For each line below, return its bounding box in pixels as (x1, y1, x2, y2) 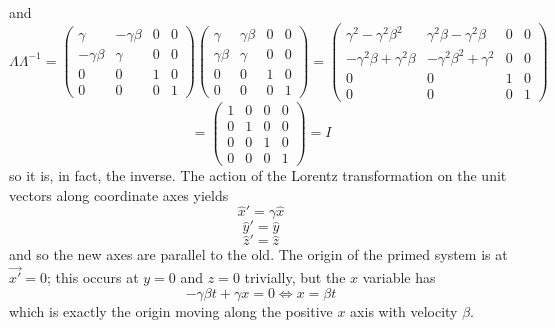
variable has (362, 267, 436, 288)
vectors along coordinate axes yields (9, 184, 229, 205)
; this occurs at (47, 267, 139, 288)
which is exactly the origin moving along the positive (9, 300, 333, 321)
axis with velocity (350, 300, 458, 321)
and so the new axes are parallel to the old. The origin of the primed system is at (9, 244, 508, 265)
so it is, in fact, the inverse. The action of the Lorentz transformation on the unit (9, 164, 507, 185)
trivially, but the (244, 267, 346, 288)
